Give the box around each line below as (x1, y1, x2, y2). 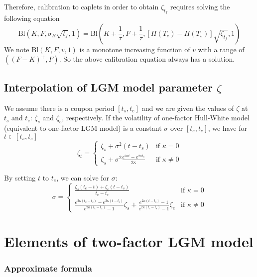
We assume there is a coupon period (4, 102, 115, 113)
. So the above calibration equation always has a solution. (59, 54, 235, 64)
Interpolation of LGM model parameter (4, 79, 213, 94)
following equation (4, 13, 60, 23)
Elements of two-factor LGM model (4, 231, 254, 251)
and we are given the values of (141, 102, 234, 113)
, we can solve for (56, 172, 110, 183)
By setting (4, 172, 36, 183)
